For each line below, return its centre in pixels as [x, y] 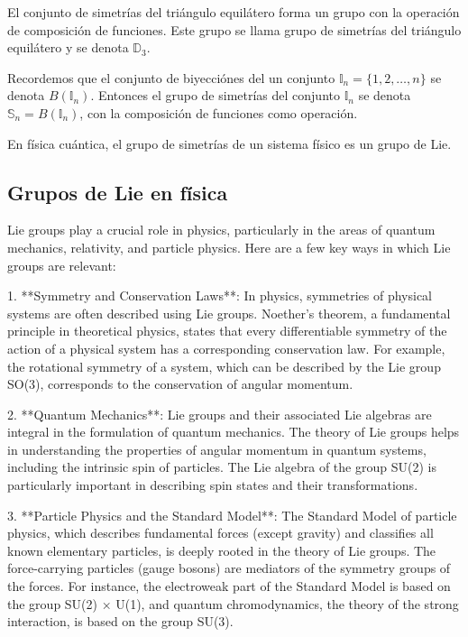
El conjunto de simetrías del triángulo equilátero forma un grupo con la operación [234, 12]
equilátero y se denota [68, 47]
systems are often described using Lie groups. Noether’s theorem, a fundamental [229, 313]
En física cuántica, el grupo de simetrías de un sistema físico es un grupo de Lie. [229, 143]
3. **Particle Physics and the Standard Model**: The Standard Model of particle [232, 515]
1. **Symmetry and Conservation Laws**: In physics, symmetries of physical [220, 295]
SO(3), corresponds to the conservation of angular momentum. [180, 384]
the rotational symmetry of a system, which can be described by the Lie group [224, 366]
